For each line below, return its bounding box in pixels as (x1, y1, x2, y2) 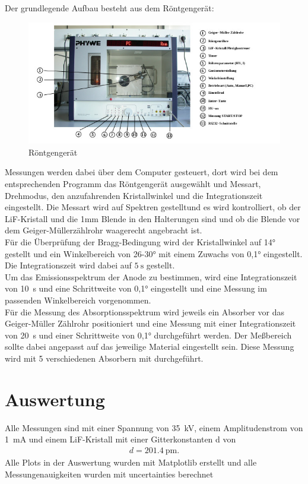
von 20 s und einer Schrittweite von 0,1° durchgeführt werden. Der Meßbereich (5, 328, 292, 341)
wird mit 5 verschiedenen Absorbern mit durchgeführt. (5, 352, 204, 364)
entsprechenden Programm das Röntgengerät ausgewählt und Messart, (5, 178, 261, 190)
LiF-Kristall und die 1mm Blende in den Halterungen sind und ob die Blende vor (5, 212, 300, 224)
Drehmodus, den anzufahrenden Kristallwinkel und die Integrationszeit (5, 189, 263, 201)
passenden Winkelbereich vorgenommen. (5, 294, 151, 306)
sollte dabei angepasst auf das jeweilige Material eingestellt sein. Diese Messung (5, 340, 294, 353)
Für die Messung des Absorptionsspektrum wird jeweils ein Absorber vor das (5, 305, 285, 318)
